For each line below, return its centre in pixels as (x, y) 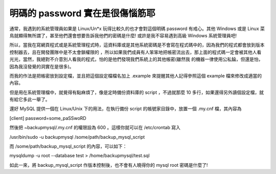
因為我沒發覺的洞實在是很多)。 (42, 66)
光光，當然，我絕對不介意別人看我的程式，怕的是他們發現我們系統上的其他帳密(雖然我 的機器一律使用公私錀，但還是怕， (136, 59)
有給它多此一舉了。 (30, 100)
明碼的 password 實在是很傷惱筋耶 (82, 13)
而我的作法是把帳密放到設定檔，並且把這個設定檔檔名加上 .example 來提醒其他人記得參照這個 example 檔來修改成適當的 (136, 76)
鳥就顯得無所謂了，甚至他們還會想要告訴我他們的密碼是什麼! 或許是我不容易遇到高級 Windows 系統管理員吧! (123, 35)
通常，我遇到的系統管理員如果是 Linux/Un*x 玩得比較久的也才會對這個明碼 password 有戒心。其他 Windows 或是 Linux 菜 (137, 29)
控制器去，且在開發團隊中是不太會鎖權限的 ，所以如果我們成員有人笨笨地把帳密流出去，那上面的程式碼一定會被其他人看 (135, 52)
